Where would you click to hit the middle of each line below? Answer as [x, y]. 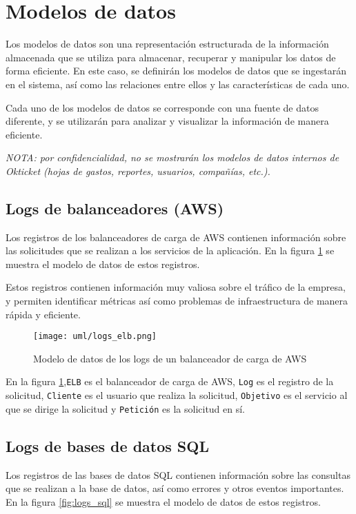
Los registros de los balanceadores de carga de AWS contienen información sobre [176, 237]
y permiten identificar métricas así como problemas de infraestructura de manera [177, 301]
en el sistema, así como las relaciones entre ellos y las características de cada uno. [178, 84]
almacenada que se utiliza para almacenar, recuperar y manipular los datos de [171, 57]
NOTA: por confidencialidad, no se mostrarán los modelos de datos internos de [172, 157]
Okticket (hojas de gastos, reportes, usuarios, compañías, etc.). [138, 171]
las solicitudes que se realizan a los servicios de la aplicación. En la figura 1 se [170, 250]
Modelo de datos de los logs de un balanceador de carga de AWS [170, 358]
